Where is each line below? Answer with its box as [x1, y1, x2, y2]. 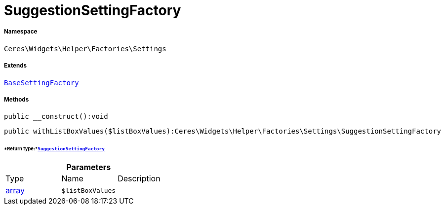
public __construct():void [4, 112, 108, 121]
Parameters [66, 162, 111, 173]
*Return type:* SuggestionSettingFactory [4, 146, 105, 152]
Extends [4, 62, 27, 70]
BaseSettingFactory [4, 78, 79, 87]
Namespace [4, 28, 38, 35]
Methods [4, 96, 29, 103]
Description [118, 174, 161, 184]
